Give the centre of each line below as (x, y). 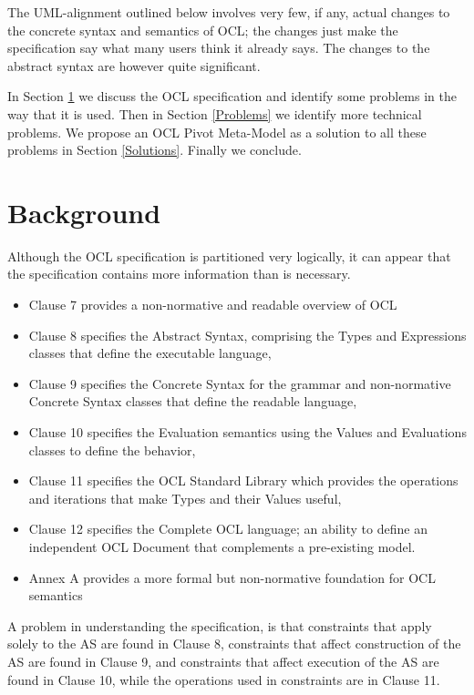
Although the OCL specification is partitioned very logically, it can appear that (229, 256)
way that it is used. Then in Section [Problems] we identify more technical (215, 113)
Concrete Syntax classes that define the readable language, (193, 401)
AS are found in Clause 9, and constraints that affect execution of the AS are (223, 661)
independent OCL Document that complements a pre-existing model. (222, 547)
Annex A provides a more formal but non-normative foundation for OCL (232, 577)
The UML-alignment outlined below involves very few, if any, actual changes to (229, 12)
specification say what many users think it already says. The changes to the (219, 48)
